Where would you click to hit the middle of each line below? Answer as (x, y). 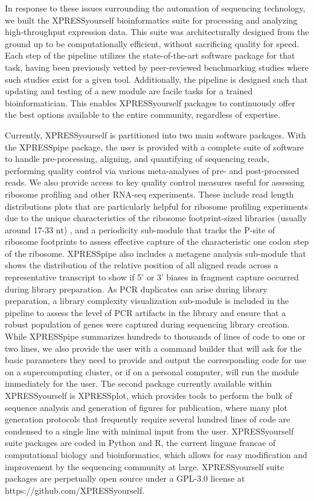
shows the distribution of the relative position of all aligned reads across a (142, 265)
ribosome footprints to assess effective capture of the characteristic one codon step (157, 241)
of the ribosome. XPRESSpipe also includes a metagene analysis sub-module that (155, 253)
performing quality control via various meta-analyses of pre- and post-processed (152, 170)
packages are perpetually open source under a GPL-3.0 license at (125, 478)
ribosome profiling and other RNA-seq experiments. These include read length (149, 194)
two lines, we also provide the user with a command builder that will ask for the (153, 348)
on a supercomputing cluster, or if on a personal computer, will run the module (152, 371)
